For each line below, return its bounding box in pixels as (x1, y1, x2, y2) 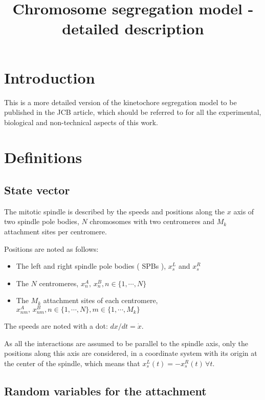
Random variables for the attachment (4, 383, 207, 398)
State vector (4, 182, 70, 198)
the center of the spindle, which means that (4, 357, 140, 368)
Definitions (4, 147, 82, 168)
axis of (233, 206, 254, 216)
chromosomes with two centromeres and (90, 216, 215, 227)
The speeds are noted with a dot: (4, 321, 108, 331)
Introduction (4, 67, 95, 88)
